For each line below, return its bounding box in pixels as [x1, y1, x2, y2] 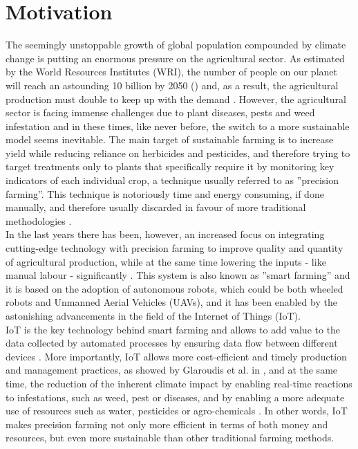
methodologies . [6, 213, 72, 228]
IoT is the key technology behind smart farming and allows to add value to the [6, 322, 341, 336]
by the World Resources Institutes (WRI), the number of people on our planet [6, 64, 337, 79]
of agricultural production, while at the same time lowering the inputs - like [6, 254, 326, 268]
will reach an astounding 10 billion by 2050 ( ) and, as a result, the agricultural [6, 77, 339, 92]
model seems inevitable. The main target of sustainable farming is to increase [6, 132, 334, 147]
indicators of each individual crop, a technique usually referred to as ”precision [6, 173, 339, 187]
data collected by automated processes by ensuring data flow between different [6, 336, 338, 350]
